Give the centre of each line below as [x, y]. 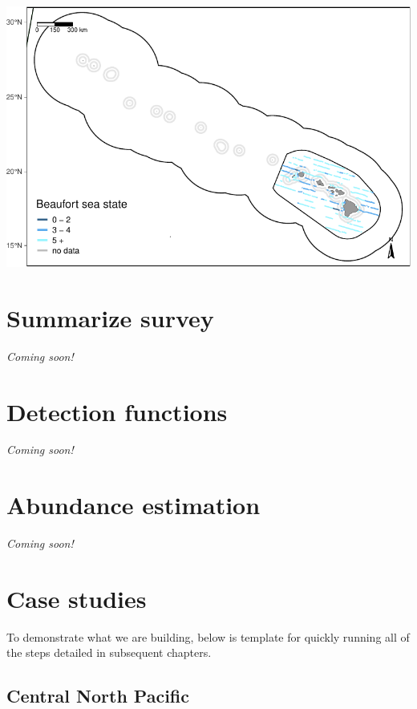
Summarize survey [110, 317]
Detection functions [117, 411]
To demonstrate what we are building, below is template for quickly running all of [208, 636]
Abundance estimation [134, 505]
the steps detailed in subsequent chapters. [109, 652]
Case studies [77, 598]
